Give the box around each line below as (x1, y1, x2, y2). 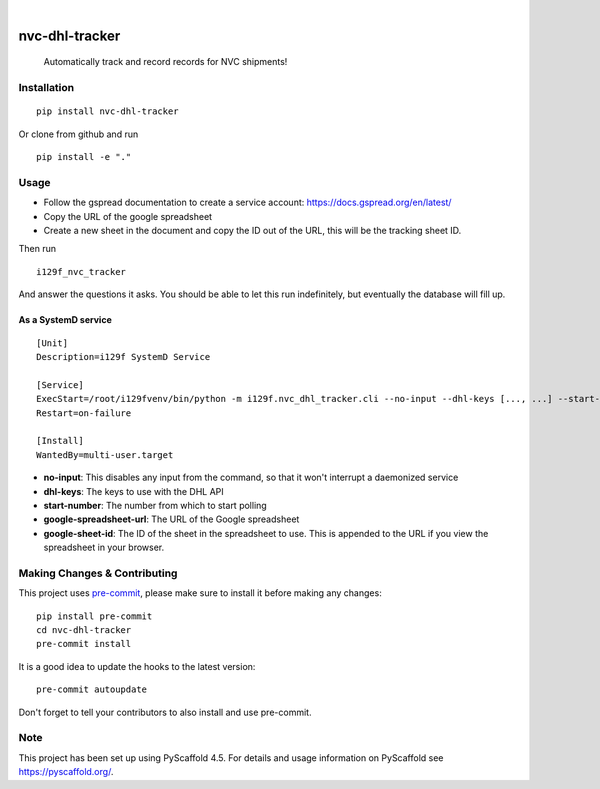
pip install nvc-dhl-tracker (36, 106, 179, 117)
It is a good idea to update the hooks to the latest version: (18, 660, 256, 672)
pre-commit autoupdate (36, 684, 148, 695)
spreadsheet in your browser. (43, 541, 165, 554)
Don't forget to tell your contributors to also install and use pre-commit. (18, 706, 312, 718)
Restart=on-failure (36, 407, 132, 419)
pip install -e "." (36, 151, 132, 163)
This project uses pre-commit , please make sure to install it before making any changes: (18, 587, 382, 599)
